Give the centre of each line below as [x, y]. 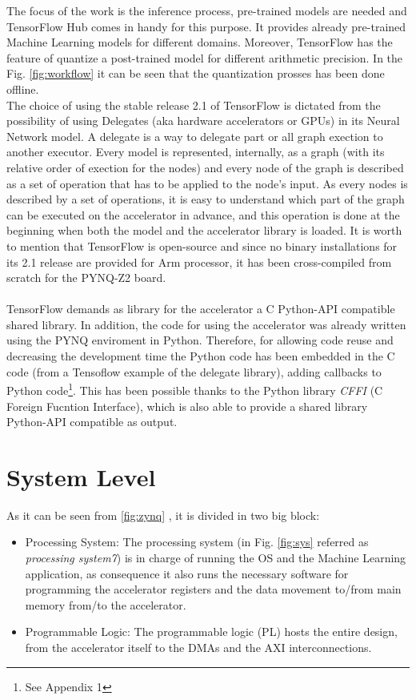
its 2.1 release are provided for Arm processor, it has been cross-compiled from [199, 261]
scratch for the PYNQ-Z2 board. [86, 278]
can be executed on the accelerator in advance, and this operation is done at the [203, 214]
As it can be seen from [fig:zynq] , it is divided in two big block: [163, 515]
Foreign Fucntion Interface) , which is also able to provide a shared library [187, 406]
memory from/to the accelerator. [106, 604]
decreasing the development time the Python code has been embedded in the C [201, 356]
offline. [23, 89]
